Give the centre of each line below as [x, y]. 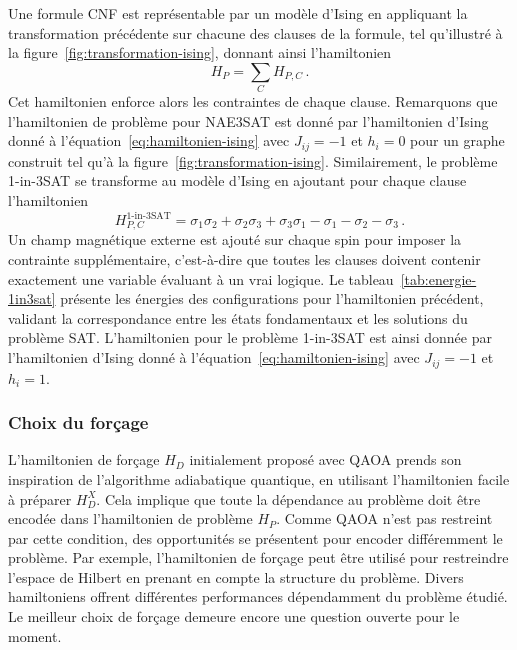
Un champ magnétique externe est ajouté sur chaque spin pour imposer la [235, 239]
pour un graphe [457, 140]
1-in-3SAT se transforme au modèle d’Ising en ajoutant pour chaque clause [237, 180]
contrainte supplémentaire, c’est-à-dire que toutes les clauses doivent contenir [244, 259]
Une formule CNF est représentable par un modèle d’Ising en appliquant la [238, 13]
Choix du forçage [78, 422]
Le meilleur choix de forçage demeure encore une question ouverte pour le [234, 616]
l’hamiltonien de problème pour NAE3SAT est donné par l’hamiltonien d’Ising [248, 120]
